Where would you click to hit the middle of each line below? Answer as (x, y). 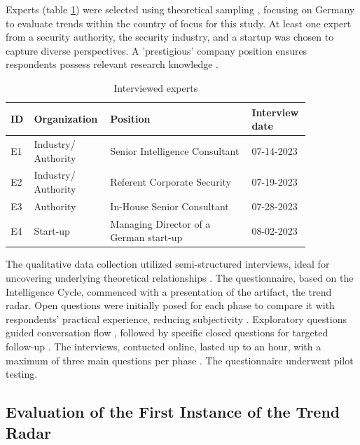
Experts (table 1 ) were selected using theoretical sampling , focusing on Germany (180, 9)
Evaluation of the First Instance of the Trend (173, 412)
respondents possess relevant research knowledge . (112, 64)
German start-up (146, 237)
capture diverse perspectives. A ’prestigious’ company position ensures (157, 50)
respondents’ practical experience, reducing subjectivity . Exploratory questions (176, 319)
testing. (22, 374)
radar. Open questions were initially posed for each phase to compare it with (170, 305)
